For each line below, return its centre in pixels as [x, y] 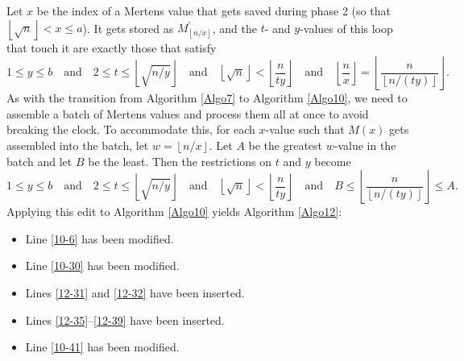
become [333, 161]
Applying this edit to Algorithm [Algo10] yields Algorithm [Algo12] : [174, 212]
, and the [234, 28]
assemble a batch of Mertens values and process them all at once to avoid [188, 113]
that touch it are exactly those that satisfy [112, 47]
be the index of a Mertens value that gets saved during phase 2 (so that [213, 10]
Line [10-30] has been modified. [102, 266]
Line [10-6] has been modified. [99, 238]
